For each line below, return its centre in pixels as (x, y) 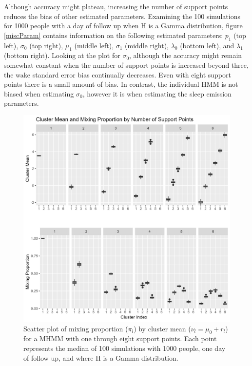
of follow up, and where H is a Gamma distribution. (101, 357)
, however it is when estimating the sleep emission (157, 93)
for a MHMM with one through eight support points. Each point (120, 338)
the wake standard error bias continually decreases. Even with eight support (117, 74)
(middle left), (94, 45)
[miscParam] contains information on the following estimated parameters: (114, 35)
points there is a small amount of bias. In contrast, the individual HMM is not (121, 84)
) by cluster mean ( (162, 328)
